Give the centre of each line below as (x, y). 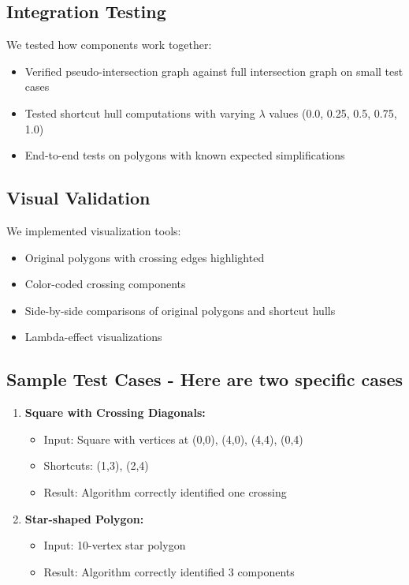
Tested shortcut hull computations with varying (140, 112)
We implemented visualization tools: (94, 230)
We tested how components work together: (109, 45)
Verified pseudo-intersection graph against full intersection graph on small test (214, 71)
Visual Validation (78, 198)
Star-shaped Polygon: (84, 518)
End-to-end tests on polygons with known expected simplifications (185, 155)
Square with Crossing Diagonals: (115, 412)
